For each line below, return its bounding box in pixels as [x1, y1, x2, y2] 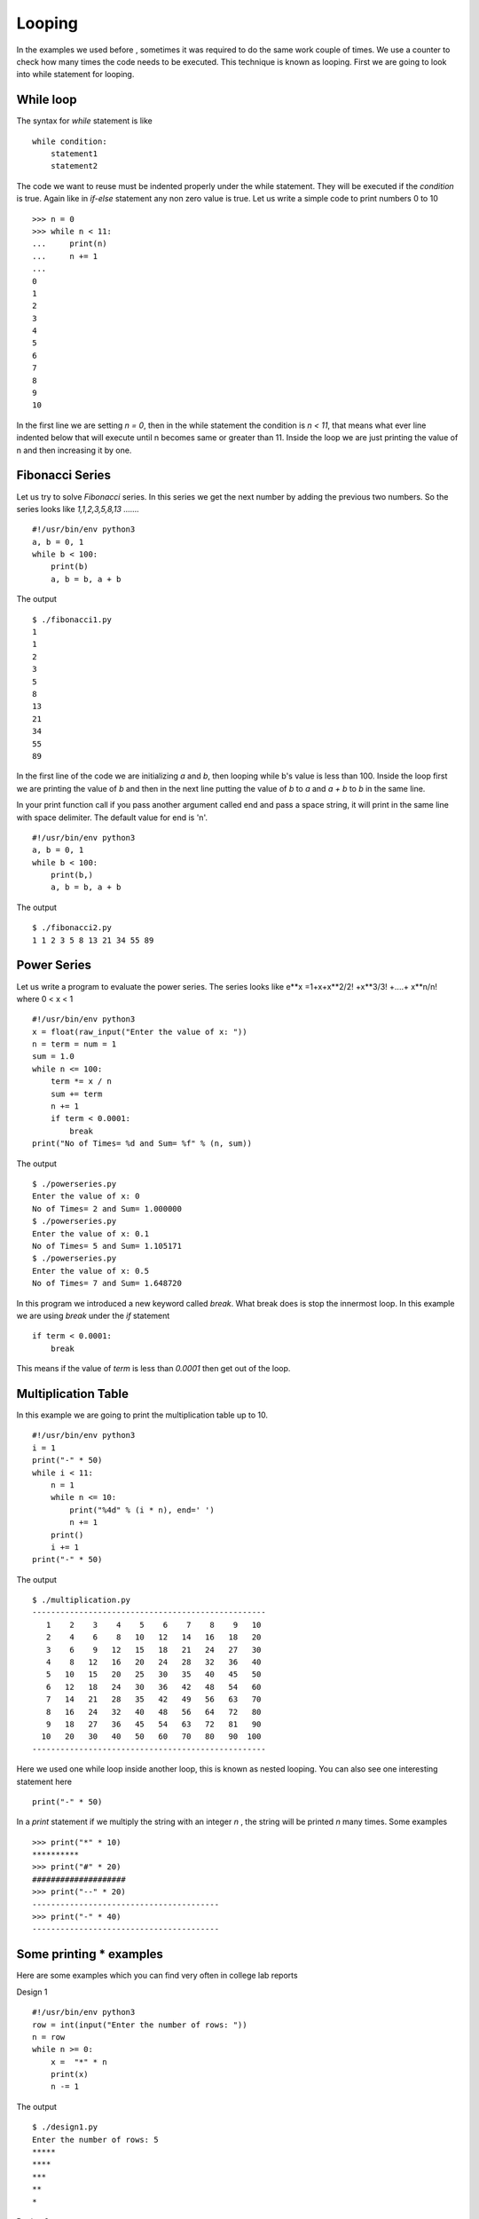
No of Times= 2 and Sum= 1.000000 [32, 1204, 182, 1213]
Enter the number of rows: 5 [32, 2135, 159, 2144]
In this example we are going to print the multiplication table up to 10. [16, 1410, 268, 1420]
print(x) [50, 2069, 89, 2080]
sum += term [50, 1088, 103, 1099]
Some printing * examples [16, 1947, 164, 1962]
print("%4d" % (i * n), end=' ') [69, 1504, 215, 1515]
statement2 [50, 161, 98, 171]
